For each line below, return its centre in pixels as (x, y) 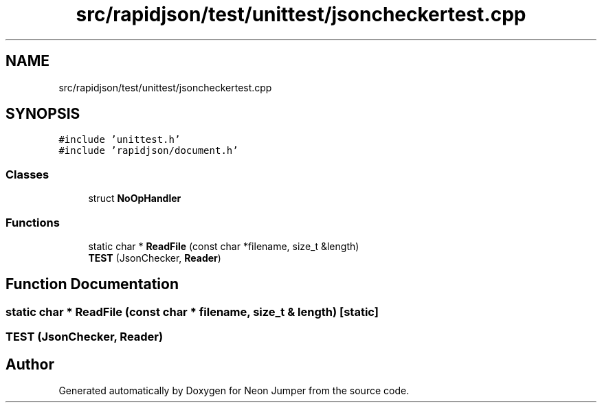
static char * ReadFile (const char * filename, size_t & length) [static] (192, 311)
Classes (27, 174)
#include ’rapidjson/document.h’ (148, 151)
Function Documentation (92, 284)
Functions (33, 222)
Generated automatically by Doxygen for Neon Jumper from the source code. (234, 390)
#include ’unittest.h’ (120, 140)
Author (30, 364)
